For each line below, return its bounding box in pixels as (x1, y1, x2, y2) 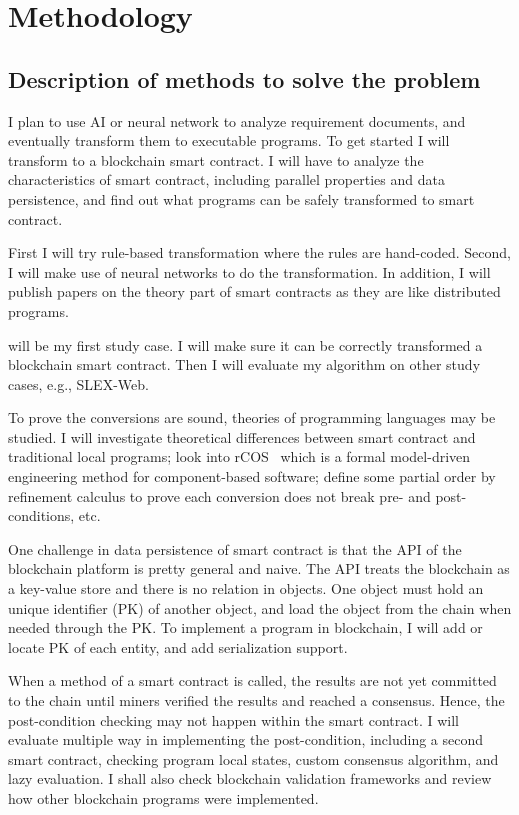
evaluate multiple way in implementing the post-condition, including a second (8, 729, 484, 750)
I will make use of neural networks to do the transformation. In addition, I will (8, 261, 491, 282)
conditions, (8, 505, 75, 526)
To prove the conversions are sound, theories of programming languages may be (8, 407, 496, 428)
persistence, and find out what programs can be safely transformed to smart (8, 188, 475, 209)
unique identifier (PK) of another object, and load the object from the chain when (8, 597, 512, 618)
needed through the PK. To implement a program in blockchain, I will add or (8, 617, 483, 638)
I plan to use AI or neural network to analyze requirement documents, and (8, 110, 466, 131)
